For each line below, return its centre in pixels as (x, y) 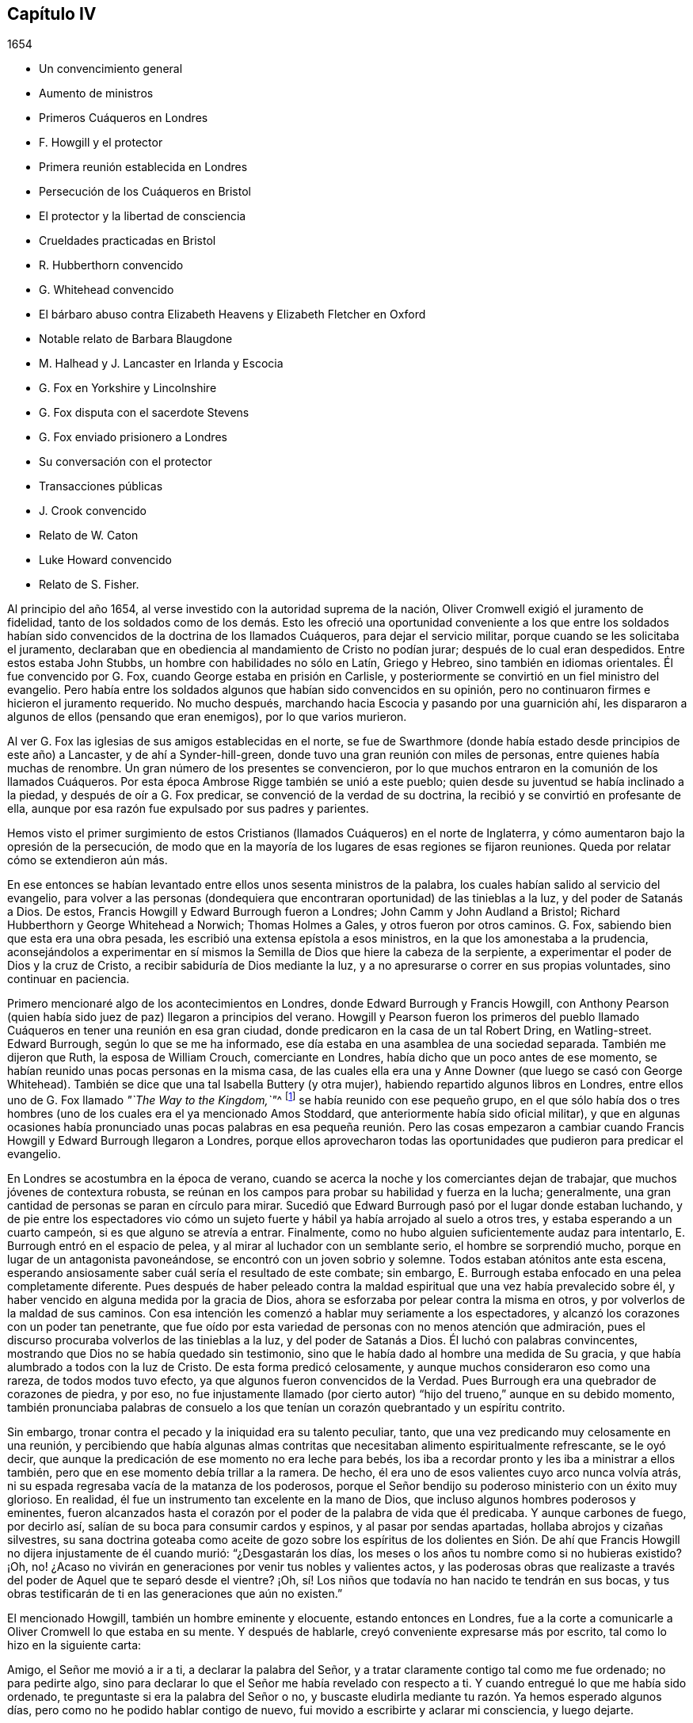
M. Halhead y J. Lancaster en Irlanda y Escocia (161, 364)
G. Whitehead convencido (107, 290)
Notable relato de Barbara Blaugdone (136, 339)
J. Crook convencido (93, 511)
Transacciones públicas (101, 486)
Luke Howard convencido (105, 560)
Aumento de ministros (96, 93)
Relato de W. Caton (89, 536)
